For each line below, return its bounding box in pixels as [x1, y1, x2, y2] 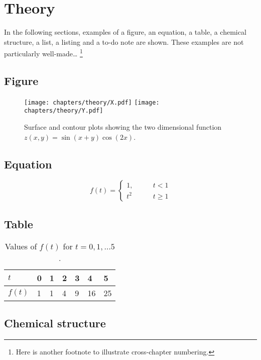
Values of [5, 240, 37, 252]
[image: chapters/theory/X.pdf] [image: [24, 99, 160, 106]
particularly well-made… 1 [4, 47, 83, 58]
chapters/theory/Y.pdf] [24, 107, 103, 115]
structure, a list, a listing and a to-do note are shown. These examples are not [4, 36, 244, 47]
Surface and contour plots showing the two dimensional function [24, 122, 222, 132]
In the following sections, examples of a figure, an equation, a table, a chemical [4, 27, 246, 37]
